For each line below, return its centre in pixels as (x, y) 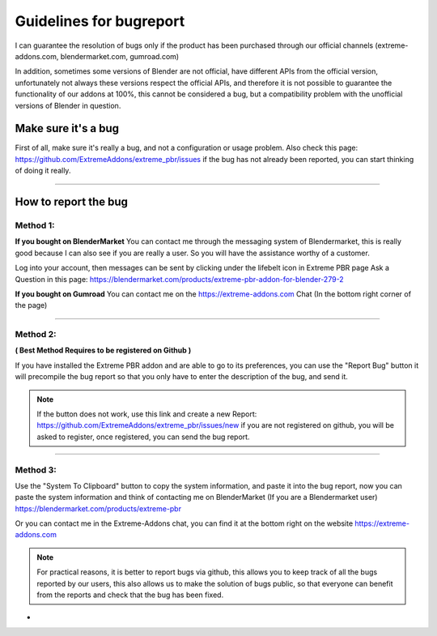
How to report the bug (72, 202)
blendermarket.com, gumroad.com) (120, 56)
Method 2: (36, 335)
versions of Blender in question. (68, 105)
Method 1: (35, 225)
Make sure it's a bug (67, 128)
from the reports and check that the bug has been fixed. (130, 595)
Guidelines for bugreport (100, 21)
